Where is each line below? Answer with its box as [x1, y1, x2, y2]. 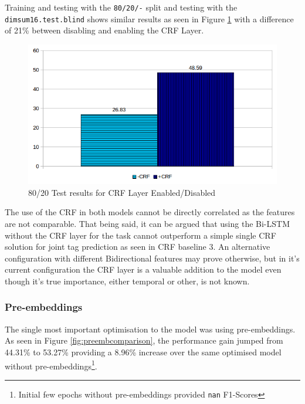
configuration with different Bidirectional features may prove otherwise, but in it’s [5, 252, 300, 264]
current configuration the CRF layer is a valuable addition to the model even [5, 263, 282, 276]
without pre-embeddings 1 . [5, 358, 97, 372]
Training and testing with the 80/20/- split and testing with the [5, 1, 238, 13]
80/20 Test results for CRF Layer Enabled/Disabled [28, 186, 216, 198]
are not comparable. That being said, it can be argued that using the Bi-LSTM [5, 217, 290, 229]
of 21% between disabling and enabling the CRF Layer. [5, 24, 204, 36]
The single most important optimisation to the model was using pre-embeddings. [5, 322, 296, 335]
